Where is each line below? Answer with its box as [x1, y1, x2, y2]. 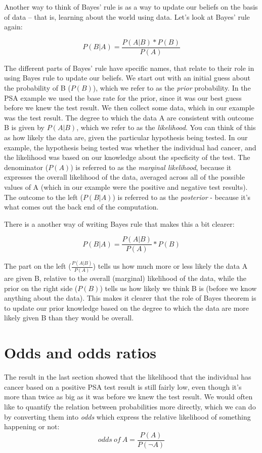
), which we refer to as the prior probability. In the [93, 83, 251, 93]
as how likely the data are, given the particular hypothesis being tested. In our [4, 132, 248, 142]
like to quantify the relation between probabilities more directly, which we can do [4, 401, 256, 411]
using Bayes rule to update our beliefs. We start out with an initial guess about [4, 72, 250, 83]
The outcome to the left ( [4, 191, 83, 202]
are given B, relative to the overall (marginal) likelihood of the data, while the [4, 273, 247, 283]
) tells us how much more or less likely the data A [93, 261, 248, 271]
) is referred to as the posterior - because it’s [112, 191, 251, 202]
